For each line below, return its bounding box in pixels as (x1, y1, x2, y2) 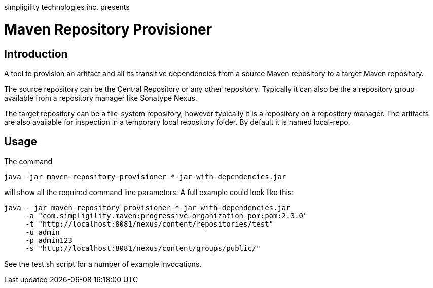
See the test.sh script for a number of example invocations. (4, 259, 202, 268)
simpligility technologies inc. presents (4, 3, 130, 11)
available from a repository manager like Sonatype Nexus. (4, 93, 197, 102)
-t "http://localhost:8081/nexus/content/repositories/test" (25, 219, 274, 228)
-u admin (25, 228, 60, 236)
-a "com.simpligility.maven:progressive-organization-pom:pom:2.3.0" (25, 211, 308, 220)
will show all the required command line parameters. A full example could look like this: (4, 187, 294, 197)
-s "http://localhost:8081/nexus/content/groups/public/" (25, 244, 261, 252)
